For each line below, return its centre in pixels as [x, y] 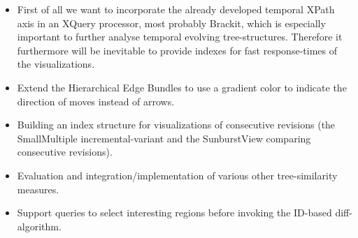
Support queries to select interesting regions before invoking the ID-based [174, 213]
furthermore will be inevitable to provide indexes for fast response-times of [177, 50]
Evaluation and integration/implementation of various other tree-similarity [177, 175]
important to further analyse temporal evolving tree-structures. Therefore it [180, 37]
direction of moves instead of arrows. [96, 101]
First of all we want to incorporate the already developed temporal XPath [176, 9]
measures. [38, 189]
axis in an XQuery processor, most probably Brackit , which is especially [171, 23]
